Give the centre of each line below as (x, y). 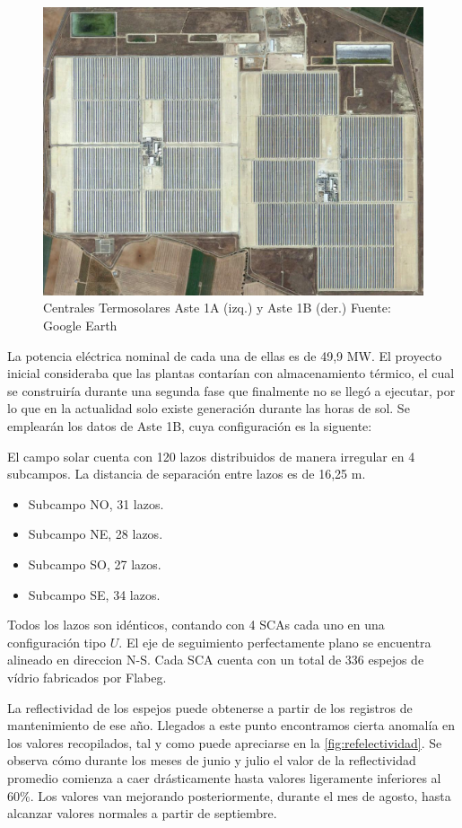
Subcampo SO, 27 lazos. (95, 564)
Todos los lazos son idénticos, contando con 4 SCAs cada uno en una (196, 625)
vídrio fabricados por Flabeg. (87, 677)
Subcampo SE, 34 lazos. (94, 594)
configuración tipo (57, 642)
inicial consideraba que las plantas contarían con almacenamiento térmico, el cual (231, 373)
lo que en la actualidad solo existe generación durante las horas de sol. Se (209, 408)
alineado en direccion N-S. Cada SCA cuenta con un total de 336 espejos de (216, 660)
